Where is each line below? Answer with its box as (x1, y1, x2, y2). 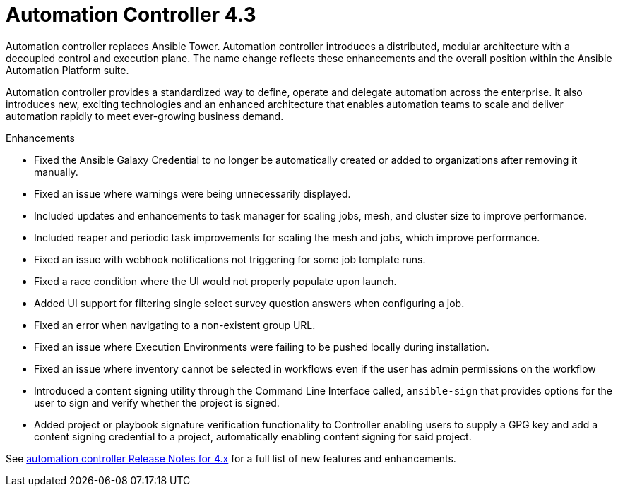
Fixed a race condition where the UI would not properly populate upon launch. (34, 275, 397, 287)
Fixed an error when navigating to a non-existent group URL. (34, 318, 316, 331)
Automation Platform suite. (6, 64, 129, 76)
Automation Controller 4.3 (6, 3, 256, 27)
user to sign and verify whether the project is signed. (34, 396, 280, 409)
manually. (34, 165, 78, 178)
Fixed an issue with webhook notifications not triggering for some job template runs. (34, 253, 426, 265)
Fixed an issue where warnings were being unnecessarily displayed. (34, 187, 351, 200)
